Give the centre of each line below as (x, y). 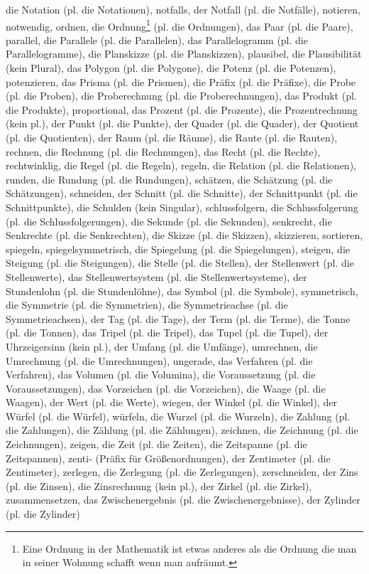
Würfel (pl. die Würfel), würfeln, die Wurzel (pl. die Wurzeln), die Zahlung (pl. (178, 416)
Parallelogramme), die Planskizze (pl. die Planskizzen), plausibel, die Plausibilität (184, 54)
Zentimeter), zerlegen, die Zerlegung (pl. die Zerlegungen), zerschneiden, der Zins (182, 472)
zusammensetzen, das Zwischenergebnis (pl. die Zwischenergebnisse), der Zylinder (183, 500)
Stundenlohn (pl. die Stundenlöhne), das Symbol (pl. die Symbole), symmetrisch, (182, 291)
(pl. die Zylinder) (43, 514)
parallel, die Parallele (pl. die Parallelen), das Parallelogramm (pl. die (157, 39)
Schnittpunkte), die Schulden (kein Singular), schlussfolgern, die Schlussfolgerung (182, 207)
